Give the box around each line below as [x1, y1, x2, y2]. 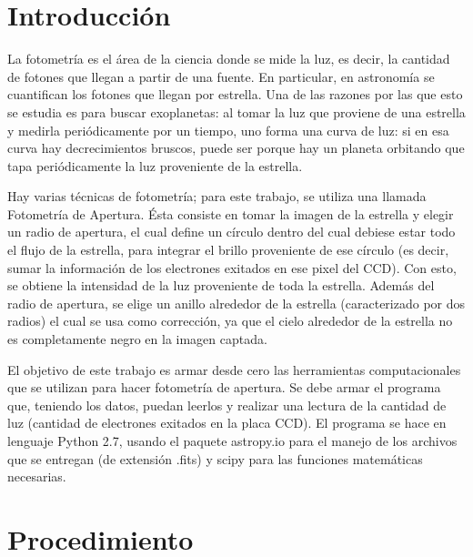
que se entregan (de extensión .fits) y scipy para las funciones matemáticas [7, 449, 423, 468]
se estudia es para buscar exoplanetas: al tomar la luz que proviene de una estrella [7, 102, 466, 121]
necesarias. [7, 467, 66, 486]
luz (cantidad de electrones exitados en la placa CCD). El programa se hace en [7, 413, 447, 432]
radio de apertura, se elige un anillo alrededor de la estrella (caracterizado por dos [7, 293, 466, 312]
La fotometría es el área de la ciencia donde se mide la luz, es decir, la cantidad [7, 49, 450, 68]
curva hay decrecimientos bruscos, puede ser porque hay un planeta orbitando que [7, 138, 465, 157]
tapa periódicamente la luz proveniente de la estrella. [7, 156, 303, 175]
